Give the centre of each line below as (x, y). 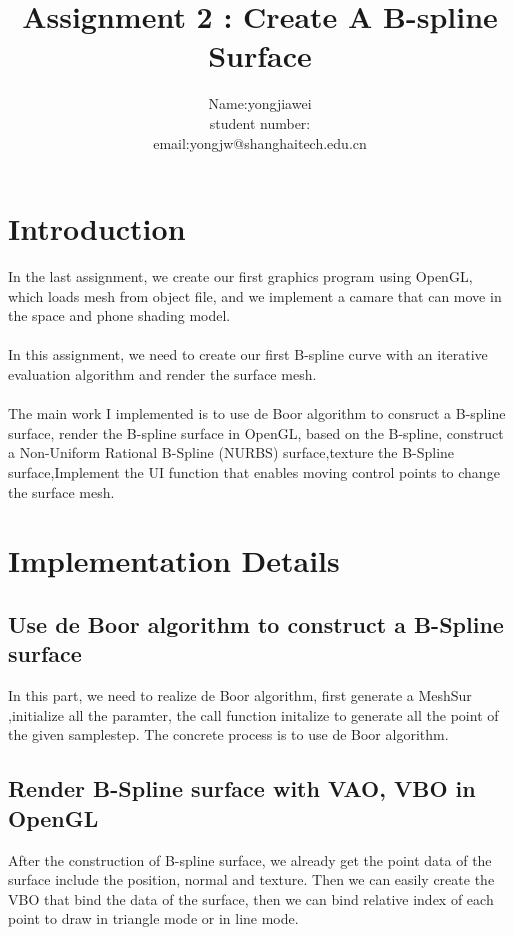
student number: (260, 122)
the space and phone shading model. (119, 315)
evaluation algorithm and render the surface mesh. (162, 374)
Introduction (97, 228)
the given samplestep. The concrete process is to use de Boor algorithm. (228, 734)
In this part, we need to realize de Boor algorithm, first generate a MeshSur (240, 695)
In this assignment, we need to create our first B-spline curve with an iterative (248, 354)
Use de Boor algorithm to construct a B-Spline (256, 623)
